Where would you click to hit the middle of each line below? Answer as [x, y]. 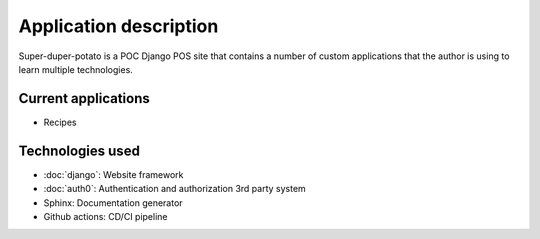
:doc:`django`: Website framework [113, 174]
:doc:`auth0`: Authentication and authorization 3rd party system [175, 189]
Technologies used [79, 150]
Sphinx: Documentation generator [113, 202]
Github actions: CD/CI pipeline [105, 216]
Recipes [60, 122]
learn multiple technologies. [76, 69]
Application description [118, 26]
